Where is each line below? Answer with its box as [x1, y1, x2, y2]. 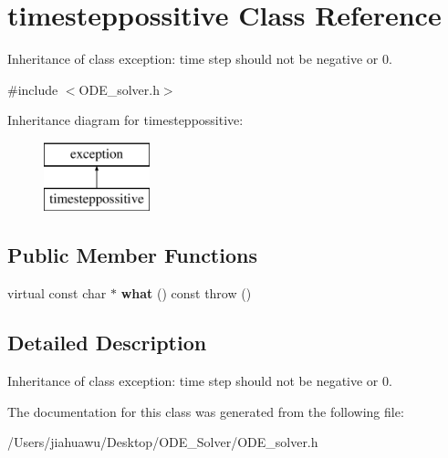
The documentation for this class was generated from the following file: [7, 401, 404, 421]
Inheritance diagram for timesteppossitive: [7, 110, 244, 130]
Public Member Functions [7, 241, 257, 269]
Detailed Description [7, 328, 207, 357]
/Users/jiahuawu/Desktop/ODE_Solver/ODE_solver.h [7, 432, 318, 452]
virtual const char [7, 284, 107, 303]
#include [7, 79, 58, 99]
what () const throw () [120, 284, 252, 303]
